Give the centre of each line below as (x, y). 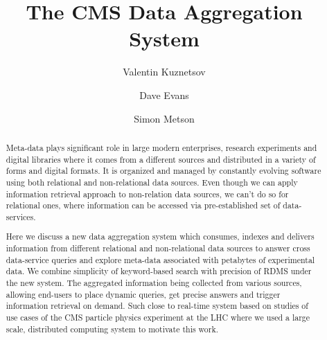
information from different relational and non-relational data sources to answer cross (158, 248)
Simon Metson (164, 118)
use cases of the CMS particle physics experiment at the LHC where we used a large (158, 317)
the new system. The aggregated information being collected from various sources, (154, 283)
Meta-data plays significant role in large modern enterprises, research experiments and (161, 147)
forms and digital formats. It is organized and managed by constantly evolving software (163, 171)
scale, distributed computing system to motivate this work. (112, 329)
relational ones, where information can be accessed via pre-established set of (143, 205)
